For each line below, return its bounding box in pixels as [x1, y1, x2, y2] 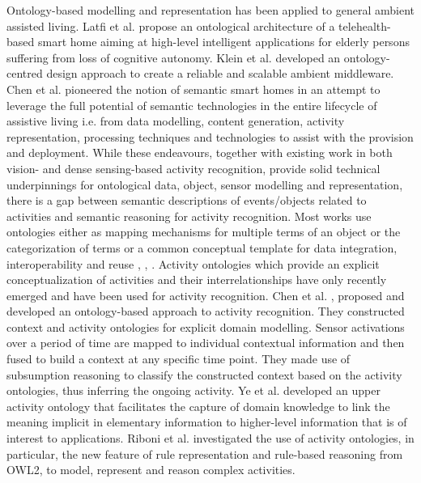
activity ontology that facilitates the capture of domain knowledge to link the [6, 397, 390, 414]
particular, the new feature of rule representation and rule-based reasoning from [6, 445, 403, 462]
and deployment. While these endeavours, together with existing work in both [6, 144, 393, 161]
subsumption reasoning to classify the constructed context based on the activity [6, 366, 402, 383]
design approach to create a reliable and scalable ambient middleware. [46, 65, 394, 82]
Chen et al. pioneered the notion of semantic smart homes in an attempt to [6, 80, 381, 97]
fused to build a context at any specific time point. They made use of [6, 350, 351, 367]
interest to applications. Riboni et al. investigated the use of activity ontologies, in [6, 430, 415, 447]
